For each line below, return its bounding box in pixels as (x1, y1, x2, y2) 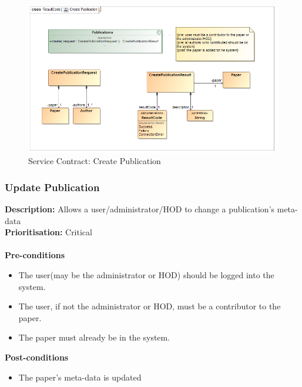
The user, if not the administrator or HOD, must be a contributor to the (18, 300, 281, 312)
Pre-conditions (5, 249, 65, 261)
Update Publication (5, 179, 100, 194)
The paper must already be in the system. (18, 331, 170, 343)
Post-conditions (5, 351, 69, 363)
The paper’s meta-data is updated (18, 371, 142, 383)
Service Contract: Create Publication (28, 155, 161, 167)
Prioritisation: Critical (5, 226, 92, 238)
